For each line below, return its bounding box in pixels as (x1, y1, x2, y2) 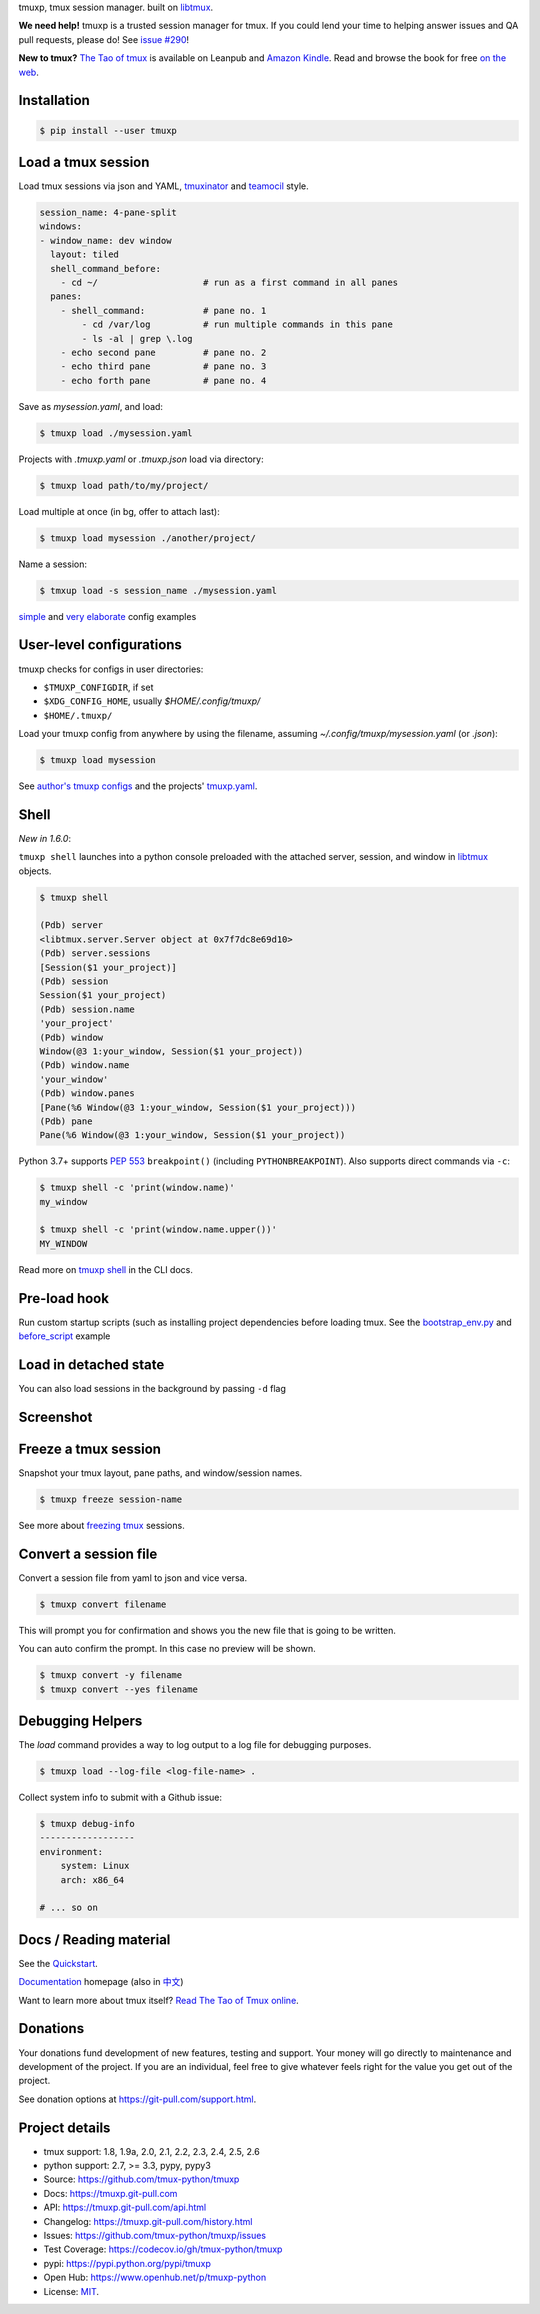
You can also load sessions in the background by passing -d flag (18, 1383, 287, 1395)
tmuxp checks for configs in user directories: (18, 663, 204, 675)
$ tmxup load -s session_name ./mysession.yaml (39, 585, 277, 596)
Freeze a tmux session (18, 1440, 162, 1457)
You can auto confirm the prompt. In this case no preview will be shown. (18, 1643, 316, 1655)
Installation (18, 92, 90, 109)
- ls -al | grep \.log (81, 333, 194, 344)
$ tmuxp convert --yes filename (39, 1683, 199, 1695)
